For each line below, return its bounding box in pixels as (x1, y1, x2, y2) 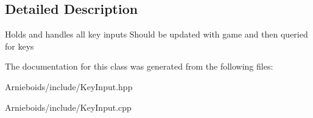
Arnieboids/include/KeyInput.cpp (5, 100, 132, 113)
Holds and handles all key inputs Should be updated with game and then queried (5, 28, 308, 41)
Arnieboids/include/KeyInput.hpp (5, 80, 133, 93)
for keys (5, 39, 34, 52)
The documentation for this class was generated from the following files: (5, 60, 273, 73)
